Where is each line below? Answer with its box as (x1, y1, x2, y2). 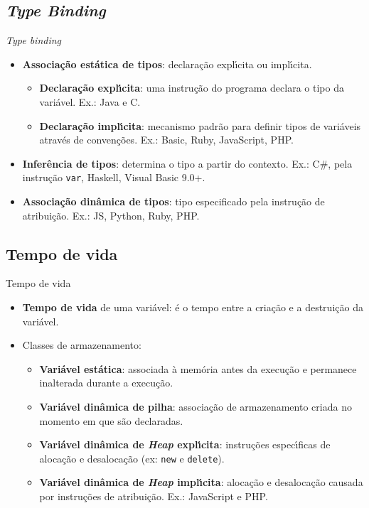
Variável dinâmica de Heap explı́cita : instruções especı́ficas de (39, 437, 331, 452)
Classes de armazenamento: (22, 337, 141, 352)
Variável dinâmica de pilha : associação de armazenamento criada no (39, 399, 352, 414)
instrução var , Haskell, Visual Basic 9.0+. (22, 170, 205, 185)
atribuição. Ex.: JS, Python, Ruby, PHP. (22, 207, 200, 222)
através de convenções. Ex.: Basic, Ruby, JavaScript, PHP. (39, 132, 294, 147)
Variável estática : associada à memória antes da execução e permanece (39, 361, 357, 376)
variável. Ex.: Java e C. (39, 94, 141, 109)
